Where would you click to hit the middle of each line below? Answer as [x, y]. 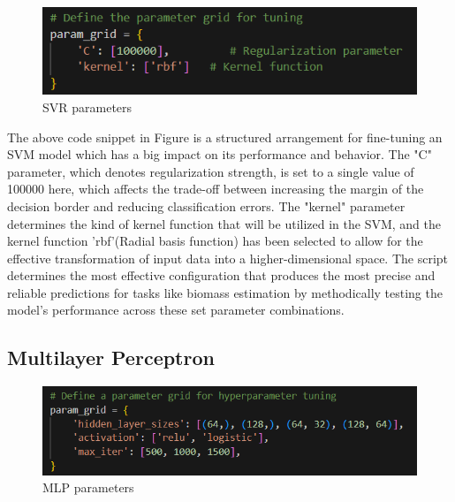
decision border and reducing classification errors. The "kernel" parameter [206, 205]
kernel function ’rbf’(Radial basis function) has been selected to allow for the [215, 241]
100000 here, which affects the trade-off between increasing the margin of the [216, 189]
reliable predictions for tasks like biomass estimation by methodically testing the [225, 292]
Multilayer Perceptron [111, 357]
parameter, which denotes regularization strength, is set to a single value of [211, 171]
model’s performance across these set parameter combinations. [176, 310]
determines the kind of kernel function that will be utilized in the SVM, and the [224, 223]
